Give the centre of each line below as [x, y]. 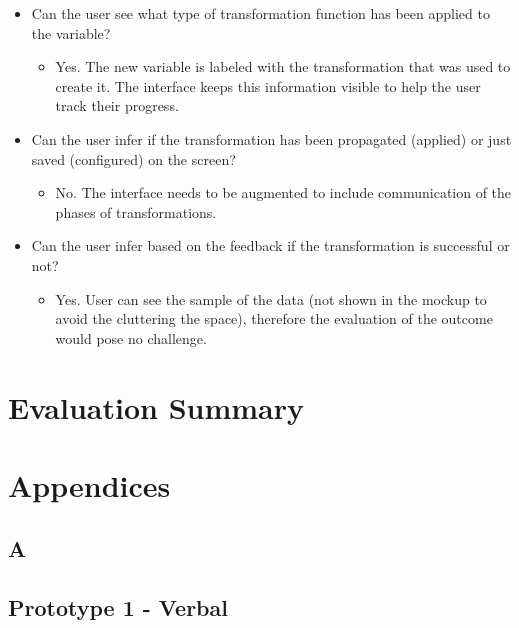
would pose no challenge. [131, 337]
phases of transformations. [136, 211]
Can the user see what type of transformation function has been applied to [260, 13]
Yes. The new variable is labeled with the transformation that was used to [283, 66]
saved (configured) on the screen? [133, 158]
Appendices [89, 484]
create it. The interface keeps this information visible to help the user [268, 85]
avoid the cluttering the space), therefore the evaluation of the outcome [274, 318]
